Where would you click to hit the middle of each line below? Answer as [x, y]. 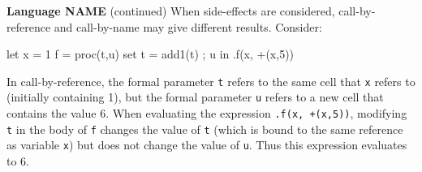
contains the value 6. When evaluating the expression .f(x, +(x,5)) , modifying [207, 113]
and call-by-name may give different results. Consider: [188, 26]
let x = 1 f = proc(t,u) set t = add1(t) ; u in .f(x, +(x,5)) [151, 54]
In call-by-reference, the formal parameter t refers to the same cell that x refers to [211, 81]
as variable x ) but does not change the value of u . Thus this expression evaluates [207, 145]
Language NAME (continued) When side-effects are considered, [171, 11]
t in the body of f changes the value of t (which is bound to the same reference [205, 129]
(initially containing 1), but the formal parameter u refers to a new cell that [195, 97]
